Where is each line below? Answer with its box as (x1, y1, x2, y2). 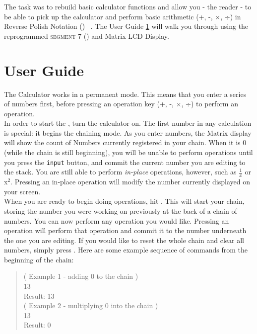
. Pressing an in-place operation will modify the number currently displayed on (10, 176, 250, 187)
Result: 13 (23, 290, 55, 301)
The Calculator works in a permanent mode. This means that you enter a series (4, 88, 247, 99)
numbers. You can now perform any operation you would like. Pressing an (4, 215, 229, 226)
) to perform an (191, 98, 238, 109)
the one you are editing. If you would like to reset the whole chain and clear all (4, 235, 244, 245)
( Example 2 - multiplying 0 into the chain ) (23, 300, 158, 311)
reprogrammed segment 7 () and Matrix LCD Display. (4, 30, 169, 41)
